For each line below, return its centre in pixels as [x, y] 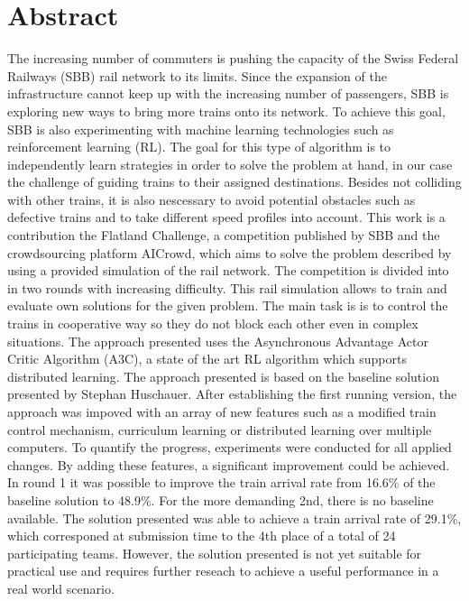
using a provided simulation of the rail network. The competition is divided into [228, 270]
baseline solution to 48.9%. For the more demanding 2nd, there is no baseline [221, 499]
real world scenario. [61, 588]
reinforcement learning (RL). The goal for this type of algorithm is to [199, 147]
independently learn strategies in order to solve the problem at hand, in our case [230, 164]
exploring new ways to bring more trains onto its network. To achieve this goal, [226, 111]
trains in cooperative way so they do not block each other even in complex [213, 324]
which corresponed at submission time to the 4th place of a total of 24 [202, 536]
